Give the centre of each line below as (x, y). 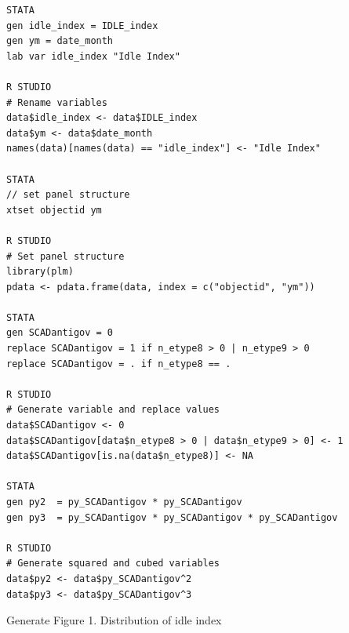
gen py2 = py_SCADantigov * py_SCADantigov (124, 502)
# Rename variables (57, 102)
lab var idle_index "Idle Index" (93, 56)
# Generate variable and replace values (113, 410)
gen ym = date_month (60, 41)
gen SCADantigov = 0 (60, 333)
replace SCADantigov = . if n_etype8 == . (119, 364)
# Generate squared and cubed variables (113, 564)
